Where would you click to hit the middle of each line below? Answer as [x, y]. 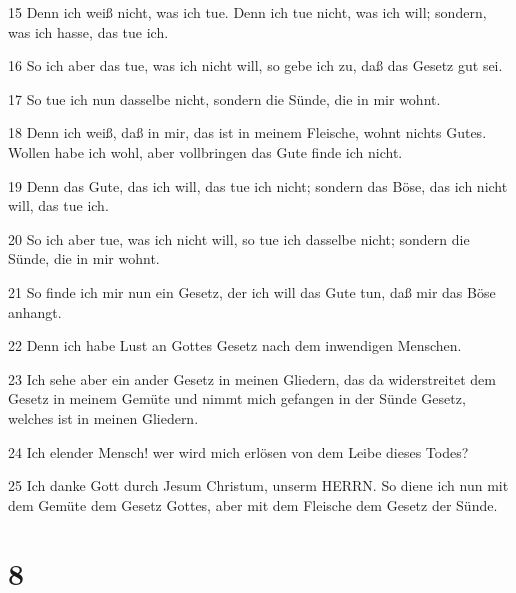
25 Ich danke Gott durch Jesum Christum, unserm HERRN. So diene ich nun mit [258, 485]
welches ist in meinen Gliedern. [103, 417]
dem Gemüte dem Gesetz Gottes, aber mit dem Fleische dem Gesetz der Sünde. [253, 504]
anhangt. [35, 311]
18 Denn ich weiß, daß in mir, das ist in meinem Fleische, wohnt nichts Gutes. [247, 132]
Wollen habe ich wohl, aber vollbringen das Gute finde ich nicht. [205, 151]
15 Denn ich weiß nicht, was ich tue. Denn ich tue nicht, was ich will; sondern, [247, 12]
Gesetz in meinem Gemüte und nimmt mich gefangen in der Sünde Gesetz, [237, 398]
